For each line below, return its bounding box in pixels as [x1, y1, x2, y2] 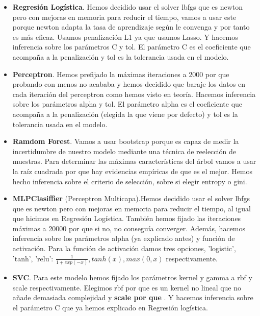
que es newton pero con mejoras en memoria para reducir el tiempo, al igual [12, 203, 251, 213]
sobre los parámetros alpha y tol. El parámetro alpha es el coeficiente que [12, 99, 243, 109]
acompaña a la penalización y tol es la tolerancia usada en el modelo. [12, 51, 229, 62]
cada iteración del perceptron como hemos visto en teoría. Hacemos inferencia [12, 88, 256, 99]
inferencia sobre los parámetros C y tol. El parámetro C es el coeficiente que [12, 41, 251, 52]
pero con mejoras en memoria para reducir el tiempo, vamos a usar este [12, 11, 237, 22]
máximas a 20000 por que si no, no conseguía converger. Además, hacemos [12, 223, 246, 233]
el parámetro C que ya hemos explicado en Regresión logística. [12, 302, 208, 312]
